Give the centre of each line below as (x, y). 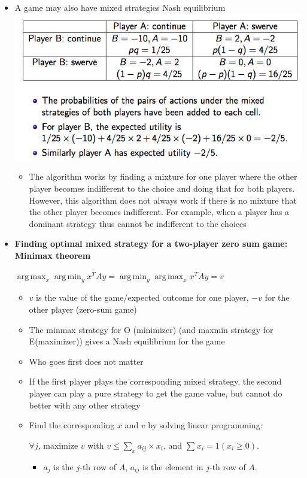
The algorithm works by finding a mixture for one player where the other (163, 176)
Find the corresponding (72, 425)
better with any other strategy (85, 405)
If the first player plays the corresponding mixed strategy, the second (155, 381)
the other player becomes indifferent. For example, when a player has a (159, 212)
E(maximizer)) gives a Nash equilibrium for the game (127, 341)
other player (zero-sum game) (83, 309)
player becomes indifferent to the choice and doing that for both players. (162, 188)
